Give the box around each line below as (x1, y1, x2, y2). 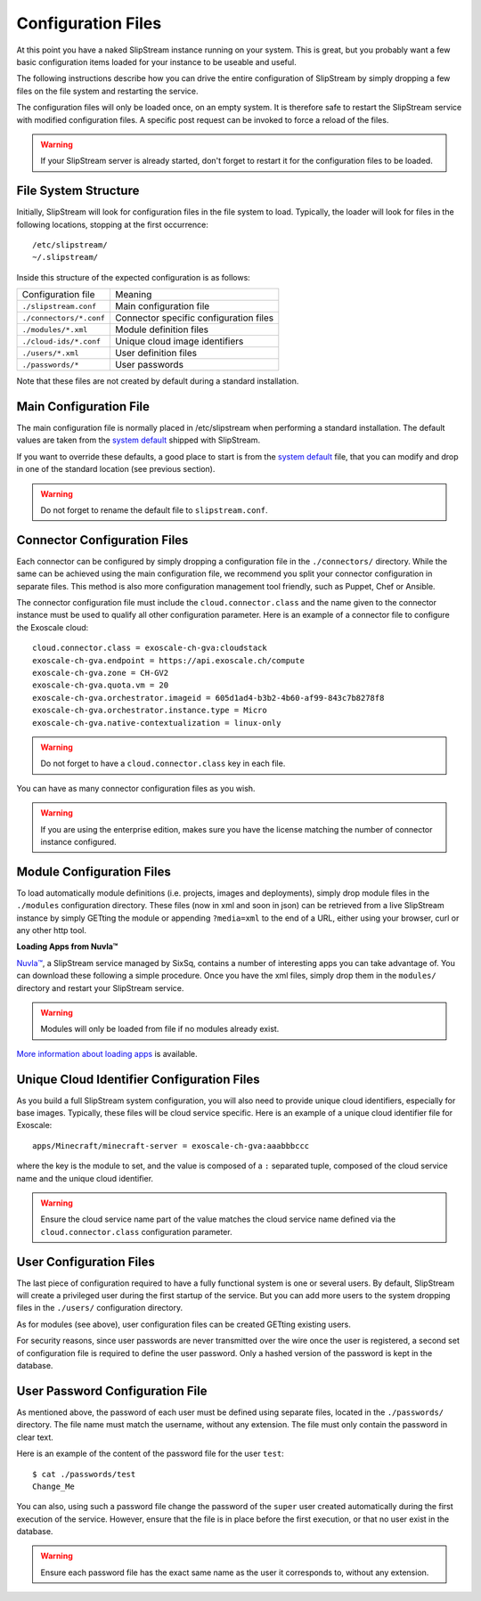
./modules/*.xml (21, 325, 88, 334)
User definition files (114, 347, 198, 360)
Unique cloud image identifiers (114, 335, 244, 347)
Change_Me (32, 1481, 75, 1491)
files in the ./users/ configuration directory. (16, 1303, 183, 1313)
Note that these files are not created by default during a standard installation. (16, 376, 299, 386)
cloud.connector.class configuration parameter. (40, 1226, 232, 1237)
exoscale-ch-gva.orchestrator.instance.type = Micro (32, 705, 267, 716)
